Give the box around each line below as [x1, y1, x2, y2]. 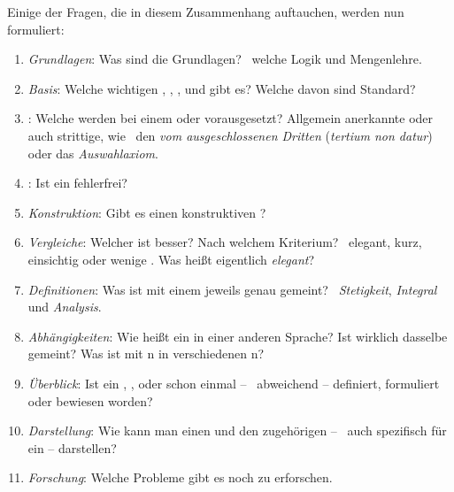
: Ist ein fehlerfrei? [27, 173, 127, 192]
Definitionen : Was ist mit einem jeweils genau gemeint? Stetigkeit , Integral [27, 280, 437, 298]
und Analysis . [27, 297, 102, 316]
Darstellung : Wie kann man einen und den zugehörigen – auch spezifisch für [27, 421, 447, 440]
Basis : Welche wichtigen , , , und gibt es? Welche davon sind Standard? [27, 79, 416, 97]
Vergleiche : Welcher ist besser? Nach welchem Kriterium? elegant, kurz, [27, 233, 422, 251]
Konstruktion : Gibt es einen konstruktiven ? [27, 203, 266, 221]
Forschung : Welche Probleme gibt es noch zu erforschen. [27, 468, 333, 487]
